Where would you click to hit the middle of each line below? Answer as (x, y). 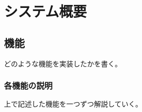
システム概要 (46, 11)
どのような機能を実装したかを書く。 (63, 63)
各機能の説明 (28, 85)
